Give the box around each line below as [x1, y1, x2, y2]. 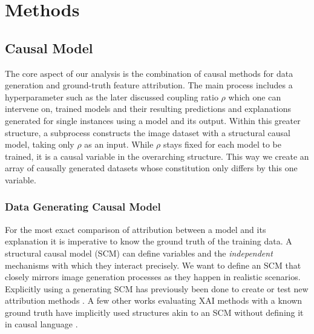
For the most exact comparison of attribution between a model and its [5, 223, 266, 235]
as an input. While [84, 138, 154, 151]
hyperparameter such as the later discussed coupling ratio [5, 90, 218, 103]
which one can [228, 90, 281, 103]
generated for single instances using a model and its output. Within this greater [5, 114, 301, 126]
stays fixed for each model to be [163, 138, 281, 151]
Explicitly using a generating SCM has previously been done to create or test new [5, 282, 309, 295]
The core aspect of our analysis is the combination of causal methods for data [5, 67, 293, 79]
